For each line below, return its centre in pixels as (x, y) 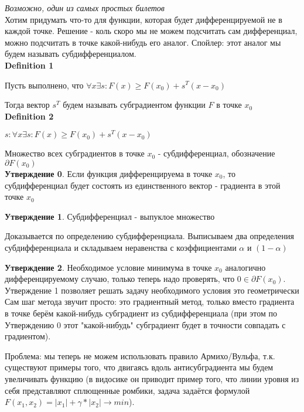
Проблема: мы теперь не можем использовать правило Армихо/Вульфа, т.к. (140, 355)
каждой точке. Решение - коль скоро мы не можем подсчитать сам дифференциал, (151, 31)
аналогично (245, 267)
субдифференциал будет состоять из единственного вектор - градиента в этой (143, 185)
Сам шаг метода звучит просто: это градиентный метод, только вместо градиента (150, 302)
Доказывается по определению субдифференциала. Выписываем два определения (149, 236)
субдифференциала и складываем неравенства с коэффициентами (121, 247)
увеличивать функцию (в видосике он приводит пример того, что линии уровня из (152, 378)
